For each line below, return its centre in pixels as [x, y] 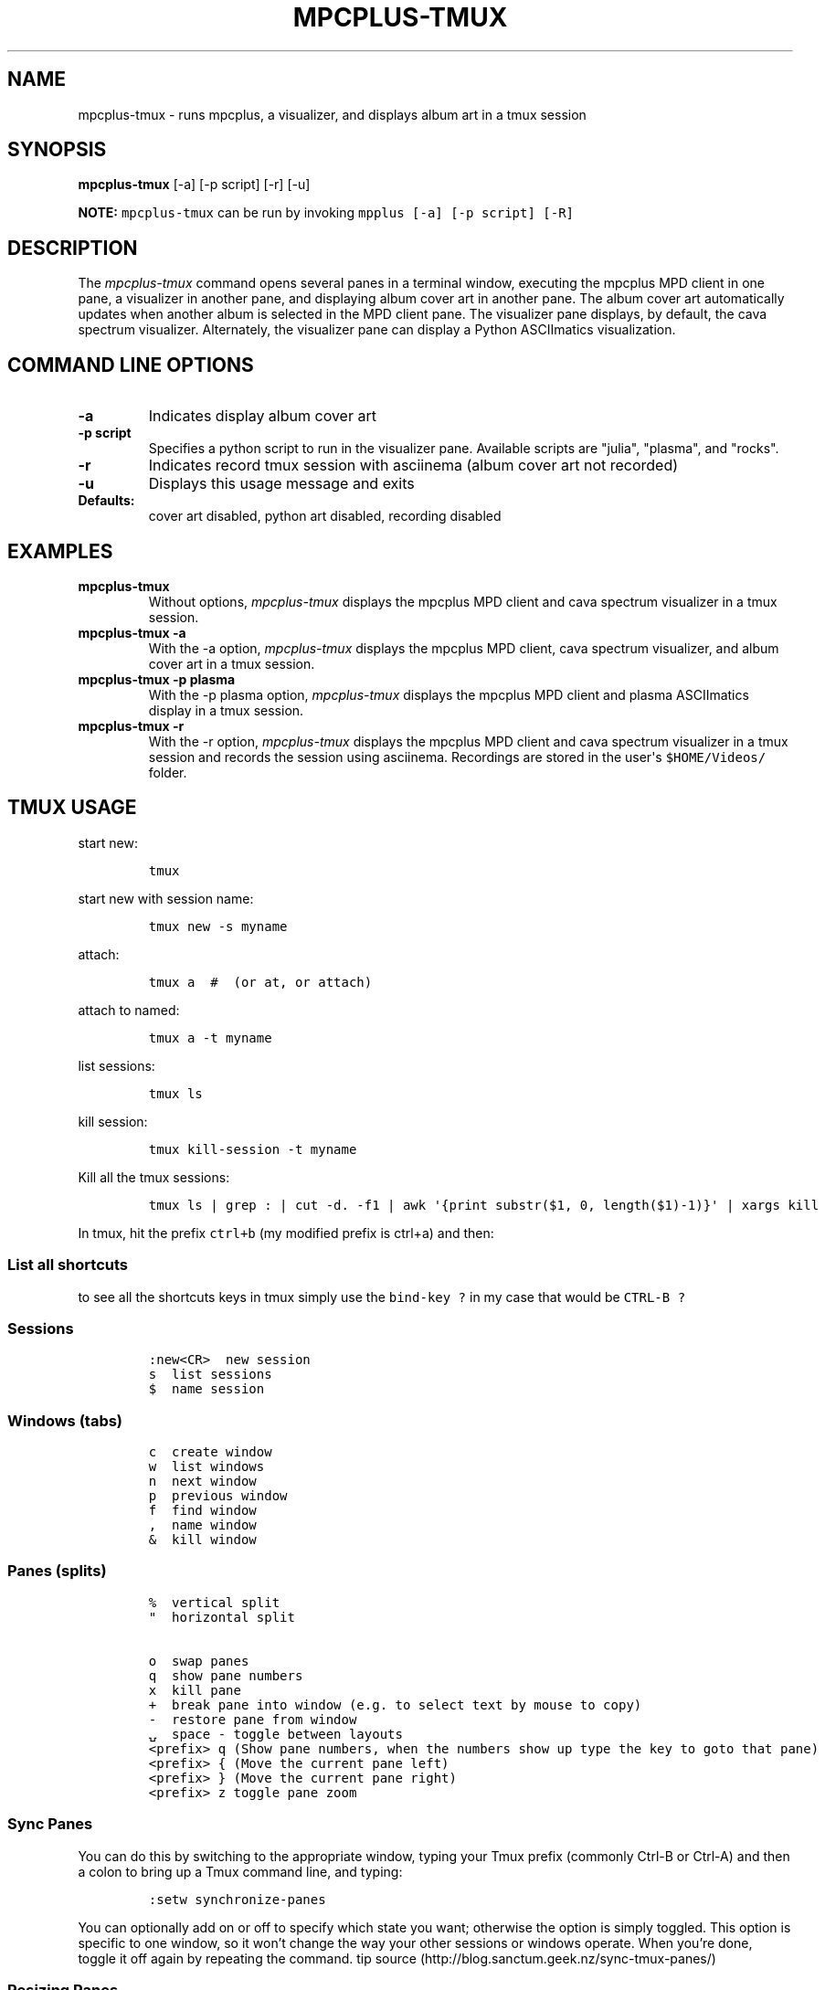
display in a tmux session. [226, 710]
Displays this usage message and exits [281, 484]
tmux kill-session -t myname [253, 1149]
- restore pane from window [253, 1719]
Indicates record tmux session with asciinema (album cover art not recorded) [413, 466]
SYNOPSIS [57, 150]
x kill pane [195, 1690]
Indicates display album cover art [262, 416]
